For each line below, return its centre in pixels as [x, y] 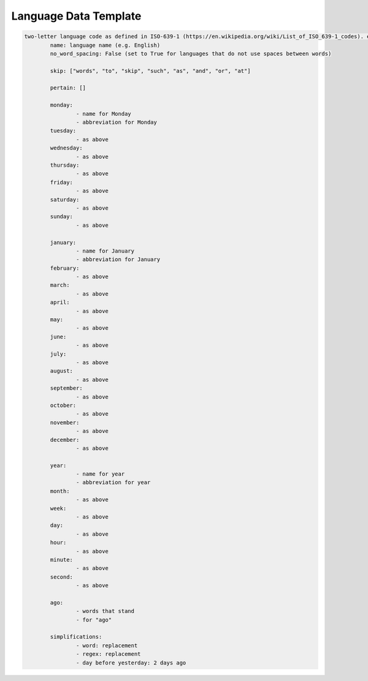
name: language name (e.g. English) [105, 45]
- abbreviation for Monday [117, 122]
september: [66, 388]
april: [60, 302]
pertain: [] [68, 88]
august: [62, 371]
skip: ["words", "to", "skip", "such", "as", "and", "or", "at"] [150, 71]
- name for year [100, 474]
